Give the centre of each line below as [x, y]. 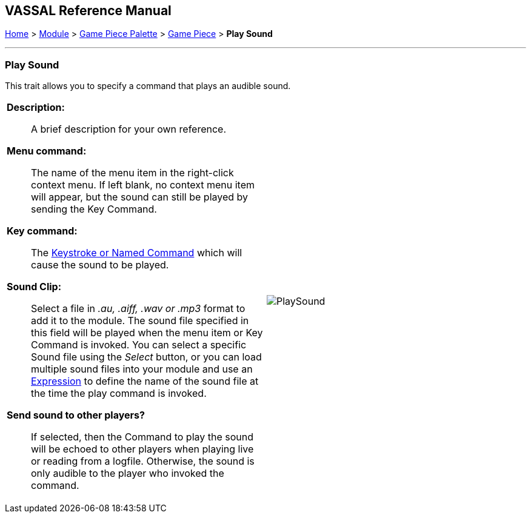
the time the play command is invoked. [119, 393]
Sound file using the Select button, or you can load [146, 357]
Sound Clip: [34, 287]
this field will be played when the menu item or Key [147, 333]
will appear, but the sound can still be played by [140, 197]
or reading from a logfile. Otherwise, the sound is [143, 461]
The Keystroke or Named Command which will [137, 253]
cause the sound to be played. [100, 265]
